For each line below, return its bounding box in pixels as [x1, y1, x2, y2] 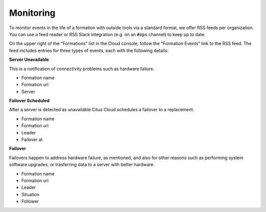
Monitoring [9, 7, 56, 18]
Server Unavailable [9, 57, 49, 63]
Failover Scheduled [9, 98, 50, 104]
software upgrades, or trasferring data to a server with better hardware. [9, 162, 155, 168]
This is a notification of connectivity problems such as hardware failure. [9, 66, 155, 72]
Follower [21, 198, 39, 205]
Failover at [21, 136, 43, 143]
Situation [21, 191, 39, 197]
